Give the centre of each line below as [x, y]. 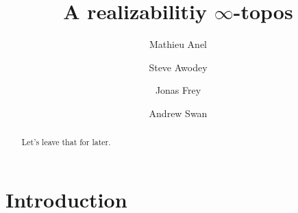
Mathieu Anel [178, 44]
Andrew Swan [178, 113]
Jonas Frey [178, 90]
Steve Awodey [178, 67]
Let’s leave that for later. [66, 142]
